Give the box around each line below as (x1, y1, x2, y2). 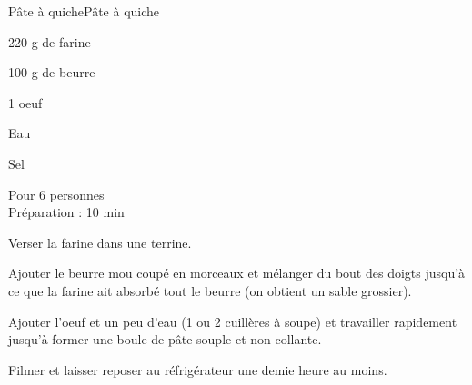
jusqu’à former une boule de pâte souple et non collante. (8, 330, 322, 349)
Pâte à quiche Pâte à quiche (8, 2, 160, 20)
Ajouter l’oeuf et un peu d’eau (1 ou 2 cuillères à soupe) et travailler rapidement (8, 311, 457, 331)
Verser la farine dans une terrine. (8, 232, 192, 252)
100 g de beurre (8, 63, 95, 82)
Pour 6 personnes (8, 184, 105, 203)
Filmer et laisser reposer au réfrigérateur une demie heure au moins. (8, 360, 387, 379)
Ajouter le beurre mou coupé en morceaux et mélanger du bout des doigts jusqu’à (8, 263, 466, 282)
